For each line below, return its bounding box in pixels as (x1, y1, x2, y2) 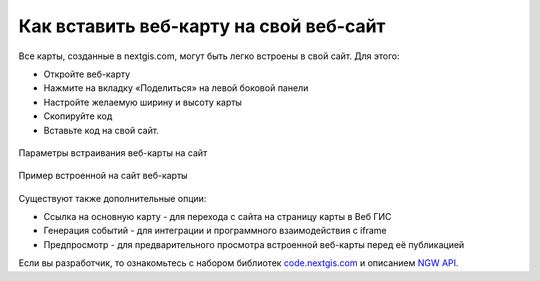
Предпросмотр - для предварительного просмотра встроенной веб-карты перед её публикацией (43, 238, 465, 250)
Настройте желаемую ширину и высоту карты (43, 96, 242, 108)
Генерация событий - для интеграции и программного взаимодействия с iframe (43, 225, 387, 237)
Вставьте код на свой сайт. (43, 124, 160, 136)
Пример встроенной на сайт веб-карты (18, 170, 189, 182)
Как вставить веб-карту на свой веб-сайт (18, 15, 386, 37)
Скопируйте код (43, 110, 113, 122)
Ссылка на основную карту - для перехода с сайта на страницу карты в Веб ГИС (43, 211, 392, 223)
